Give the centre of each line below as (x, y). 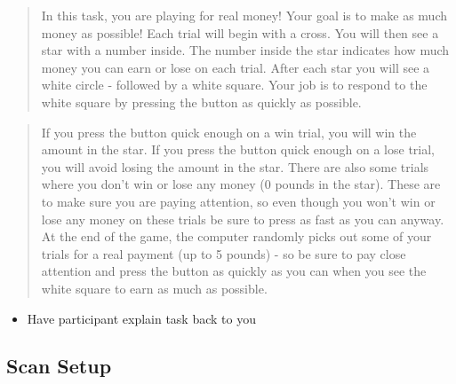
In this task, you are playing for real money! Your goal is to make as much (244, 15)
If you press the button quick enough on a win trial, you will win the (229, 132)
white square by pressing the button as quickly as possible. (201, 102)
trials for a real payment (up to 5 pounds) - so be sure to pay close (224, 253)
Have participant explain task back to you (141, 318)
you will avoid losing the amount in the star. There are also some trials (235, 166)
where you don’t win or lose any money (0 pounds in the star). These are (241, 184)
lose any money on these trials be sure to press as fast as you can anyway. (243, 219)
